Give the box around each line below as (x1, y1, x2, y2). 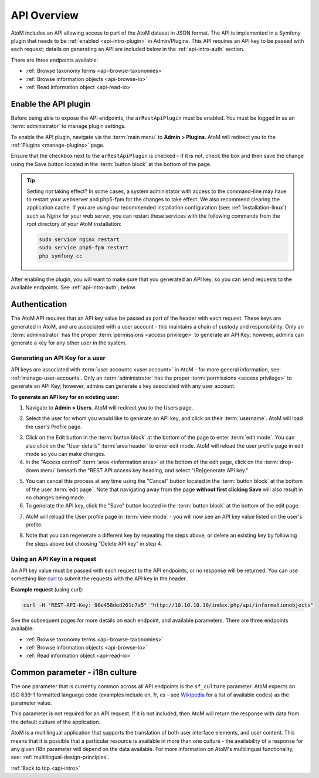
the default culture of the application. (11, 718, 101, 725)
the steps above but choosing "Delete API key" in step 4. (25, 540, 162, 547)
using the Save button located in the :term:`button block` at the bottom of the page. (11, 160, 212, 167)
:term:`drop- (264, 458, 294, 466)
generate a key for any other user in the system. (11, 339, 127, 346)
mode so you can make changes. (25, 450, 106, 457)
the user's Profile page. (25, 423, 82, 430)
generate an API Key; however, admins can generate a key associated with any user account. (11, 383, 236, 390)
